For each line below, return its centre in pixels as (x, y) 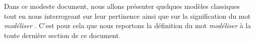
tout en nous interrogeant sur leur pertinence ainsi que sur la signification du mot (127, 16)
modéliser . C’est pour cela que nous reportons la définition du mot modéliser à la (127, 25)
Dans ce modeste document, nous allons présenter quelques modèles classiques (122, 6)
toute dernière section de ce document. (62, 35)
